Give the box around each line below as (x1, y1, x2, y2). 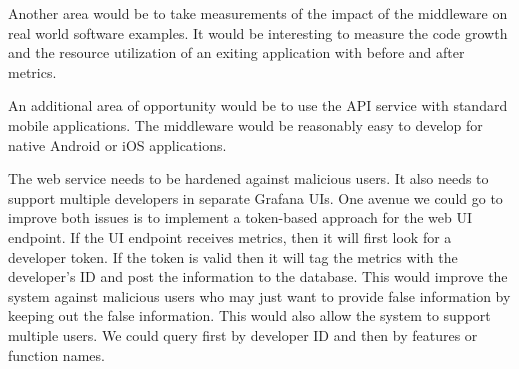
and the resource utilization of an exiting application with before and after (8, 42, 465, 63)
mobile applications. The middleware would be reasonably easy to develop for (8, 114, 483, 135)
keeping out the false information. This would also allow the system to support (8, 305, 491, 326)
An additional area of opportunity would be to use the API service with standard (8, 95, 508, 116)
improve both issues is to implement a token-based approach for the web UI (8, 207, 473, 228)
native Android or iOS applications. (8, 134, 227, 155)
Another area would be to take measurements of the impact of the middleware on (8, 3, 508, 23)
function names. (8, 344, 105, 365)
